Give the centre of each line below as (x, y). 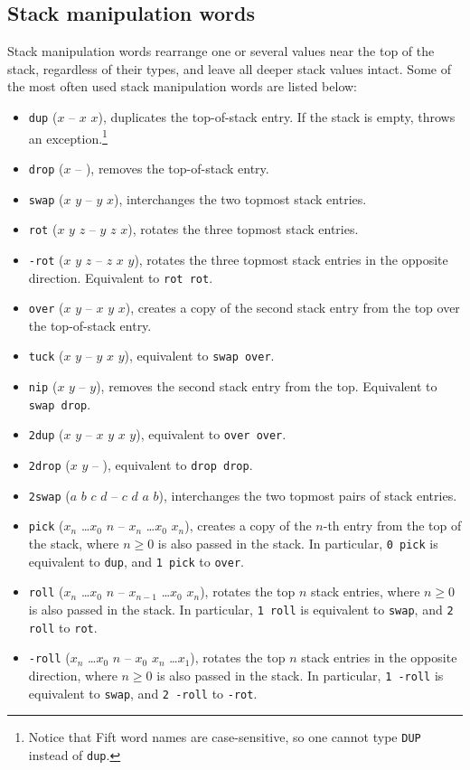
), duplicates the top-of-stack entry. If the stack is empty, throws (277, 116)
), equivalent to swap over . (199, 356)
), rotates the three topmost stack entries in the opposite (291, 259)
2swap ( (49, 495)
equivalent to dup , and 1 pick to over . (136, 561)
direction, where (73, 675)
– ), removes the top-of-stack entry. (172, 168)
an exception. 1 (68, 136)
